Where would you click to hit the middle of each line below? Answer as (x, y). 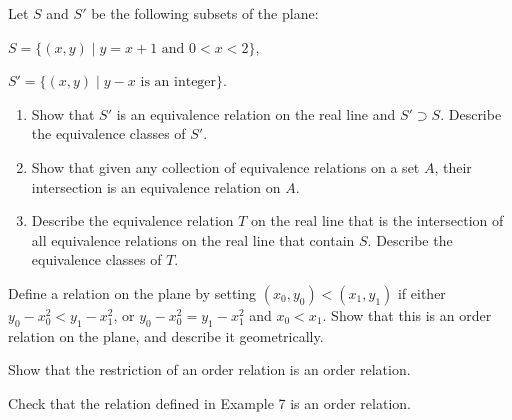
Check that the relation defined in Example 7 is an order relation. (209, 402)
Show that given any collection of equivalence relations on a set (225, 166)
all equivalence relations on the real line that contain (193, 239)
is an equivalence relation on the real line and (256, 113)
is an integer (178, 82)
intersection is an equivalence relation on (156, 186)
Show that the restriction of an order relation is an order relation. (209, 369)
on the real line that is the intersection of (377, 220)
